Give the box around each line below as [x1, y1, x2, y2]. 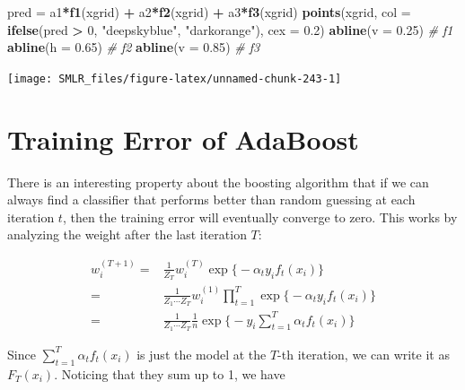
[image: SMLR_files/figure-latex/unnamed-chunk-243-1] [7, 72, 342, 85]
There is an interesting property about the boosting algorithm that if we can [7, 172, 429, 191]
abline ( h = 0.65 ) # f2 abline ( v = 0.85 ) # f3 [7, 38, 260, 56]
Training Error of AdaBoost [7, 120, 359, 157]
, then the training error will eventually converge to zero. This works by [62, 207, 458, 226]
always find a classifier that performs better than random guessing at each [7, 190, 416, 209]
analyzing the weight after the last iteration [7, 225, 247, 244]
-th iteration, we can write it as [277, 344, 450, 363]
